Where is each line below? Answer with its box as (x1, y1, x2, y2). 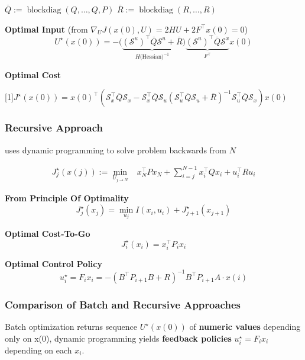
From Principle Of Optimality (5, 192, 129, 204)
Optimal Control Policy (5, 257, 102, 269)
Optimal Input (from (5, 22, 88, 35)
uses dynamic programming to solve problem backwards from (5, 143, 226, 156)
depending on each (5, 343, 72, 356)
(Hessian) (139, 54, 164, 60)
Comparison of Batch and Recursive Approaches (5, 297, 241, 311)
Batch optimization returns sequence (5, 320, 138, 333)
